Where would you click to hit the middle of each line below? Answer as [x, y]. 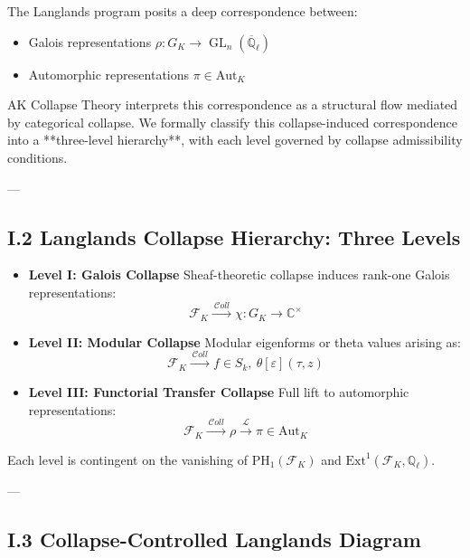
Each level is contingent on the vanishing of [127, 459]
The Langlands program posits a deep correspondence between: [183, 11]
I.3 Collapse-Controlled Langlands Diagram [214, 539]
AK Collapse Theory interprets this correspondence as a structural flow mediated [233, 104]
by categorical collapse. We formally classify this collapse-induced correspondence [232, 122]
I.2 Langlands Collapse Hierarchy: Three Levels [234, 236]
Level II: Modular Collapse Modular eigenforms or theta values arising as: [244, 341]
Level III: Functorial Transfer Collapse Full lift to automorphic [219, 392]
